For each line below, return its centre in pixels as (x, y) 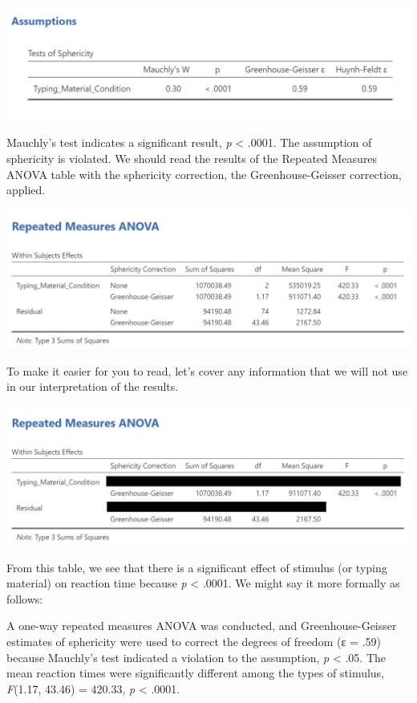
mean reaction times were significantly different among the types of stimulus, (196, 673)
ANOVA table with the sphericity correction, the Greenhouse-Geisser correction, (204, 174)
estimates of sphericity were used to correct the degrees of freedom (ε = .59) (194, 641)
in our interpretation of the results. (93, 386)
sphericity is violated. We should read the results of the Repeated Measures (192, 158)
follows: (25, 598)
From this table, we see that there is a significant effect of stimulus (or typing (197, 567)
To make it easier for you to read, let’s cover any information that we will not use (207, 370)
